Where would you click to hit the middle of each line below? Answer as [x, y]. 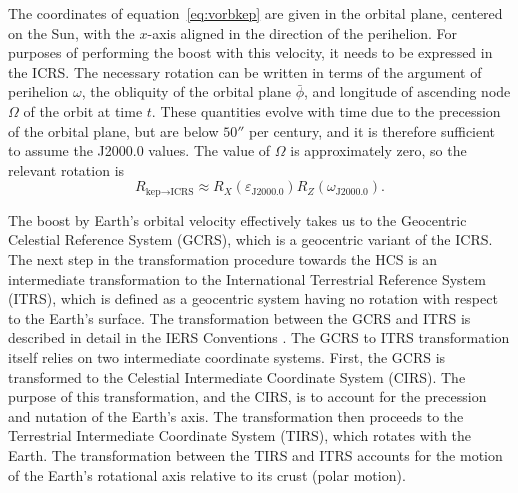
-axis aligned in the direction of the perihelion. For [302, 32]
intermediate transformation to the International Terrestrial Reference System [247, 278]
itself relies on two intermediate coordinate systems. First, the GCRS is [227, 356]
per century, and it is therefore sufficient [372, 130]
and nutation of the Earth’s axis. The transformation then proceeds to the [236, 415]
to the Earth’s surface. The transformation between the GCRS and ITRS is [239, 317]
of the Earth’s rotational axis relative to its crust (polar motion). [207, 474]
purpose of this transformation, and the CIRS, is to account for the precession [247, 396]
